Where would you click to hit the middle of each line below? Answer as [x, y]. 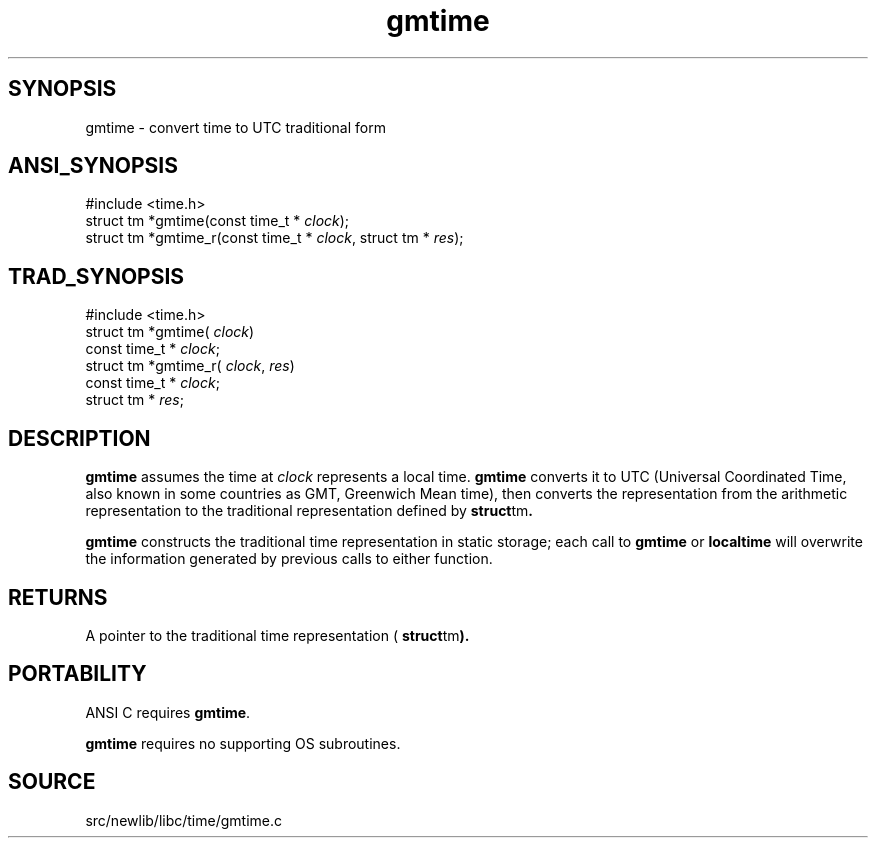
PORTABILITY [77, 674]
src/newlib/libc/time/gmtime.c [184, 820]
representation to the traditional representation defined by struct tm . [309, 511]
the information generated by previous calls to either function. [289, 559]
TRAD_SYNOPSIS [96, 276]
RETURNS [58, 597]
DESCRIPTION [79, 438]
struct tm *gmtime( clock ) [170, 332]
